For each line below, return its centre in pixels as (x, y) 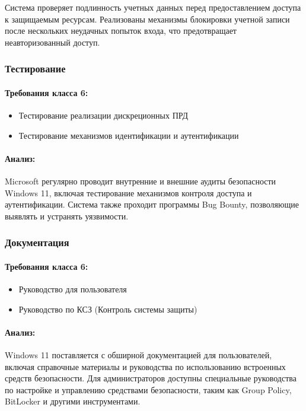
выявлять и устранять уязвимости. (67, 216)
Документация (37, 242)
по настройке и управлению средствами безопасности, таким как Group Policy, (148, 389)
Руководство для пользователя (73, 289)
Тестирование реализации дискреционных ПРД (103, 115)
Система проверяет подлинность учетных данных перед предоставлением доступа (153, 7)
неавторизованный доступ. (52, 42)
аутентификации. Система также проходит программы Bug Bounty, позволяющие (152, 204)
